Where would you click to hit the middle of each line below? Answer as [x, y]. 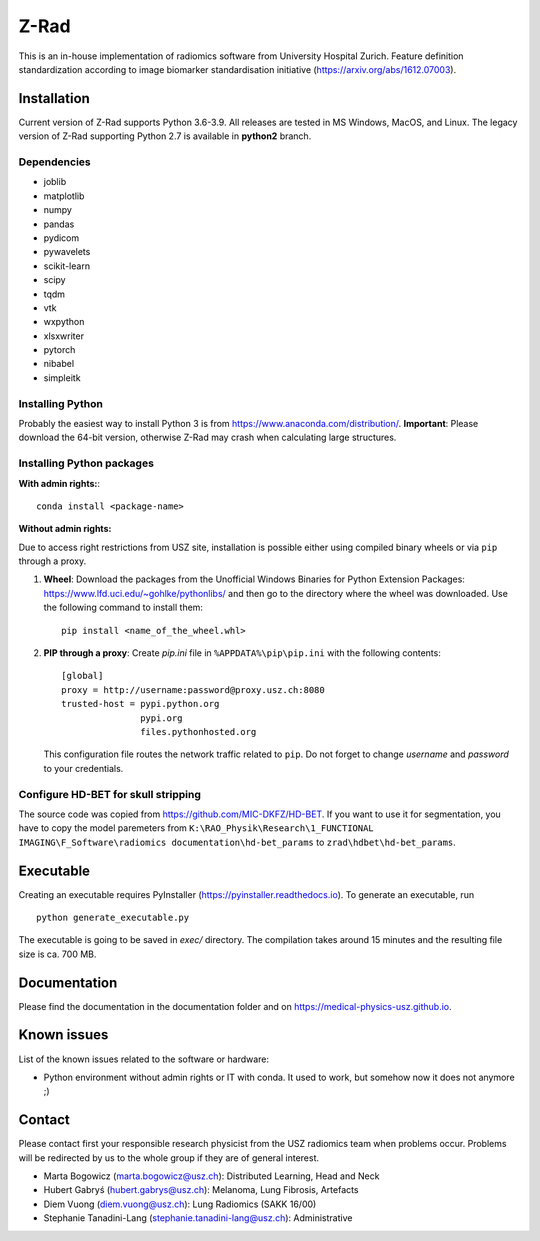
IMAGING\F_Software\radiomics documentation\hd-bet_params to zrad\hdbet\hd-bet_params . [237, 842]
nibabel [59, 364]
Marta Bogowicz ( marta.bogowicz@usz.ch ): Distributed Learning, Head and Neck [211, 1176]
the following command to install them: [123, 607]
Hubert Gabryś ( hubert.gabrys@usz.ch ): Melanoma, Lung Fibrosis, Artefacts [201, 1190]
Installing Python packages [86, 463]
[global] [82, 676]
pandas [59, 224]
